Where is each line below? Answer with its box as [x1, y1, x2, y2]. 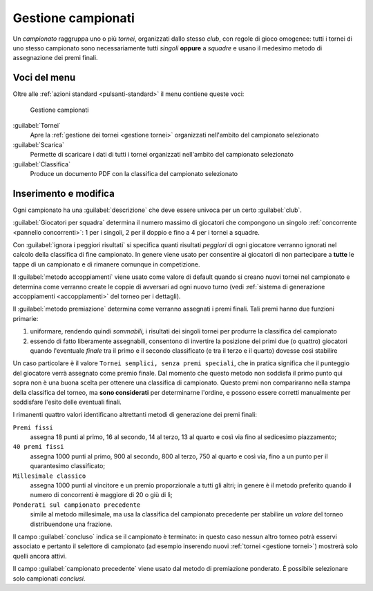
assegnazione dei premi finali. [12, 54, 98, 62]
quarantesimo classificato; [30, 462, 106, 470]
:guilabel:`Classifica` [12, 159, 70, 168]
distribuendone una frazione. [30, 520, 113, 528]
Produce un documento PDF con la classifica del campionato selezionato [30, 169, 238, 177]
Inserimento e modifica [12, 187, 115, 200]
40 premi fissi [12, 443, 65, 451]
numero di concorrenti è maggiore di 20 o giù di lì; [30, 491, 173, 499]
